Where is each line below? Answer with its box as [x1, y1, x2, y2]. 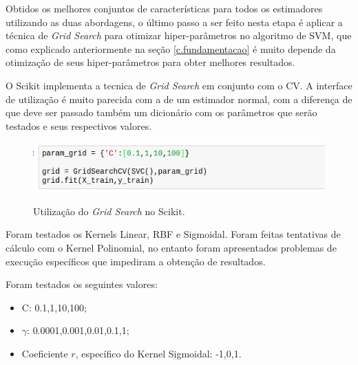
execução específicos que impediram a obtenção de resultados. [6, 254, 266, 268]
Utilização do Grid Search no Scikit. [33, 203, 185, 218]
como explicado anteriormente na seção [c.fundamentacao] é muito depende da [6, 41, 336, 56]
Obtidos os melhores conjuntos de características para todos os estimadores [6, 1, 323, 15]
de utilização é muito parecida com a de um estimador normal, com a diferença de [6, 91, 352, 106]
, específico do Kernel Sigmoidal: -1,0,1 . [75, 346, 242, 360]
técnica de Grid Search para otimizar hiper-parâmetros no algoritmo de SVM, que [6, 28, 352, 43]
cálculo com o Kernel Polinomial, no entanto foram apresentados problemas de [6, 240, 337, 254]
